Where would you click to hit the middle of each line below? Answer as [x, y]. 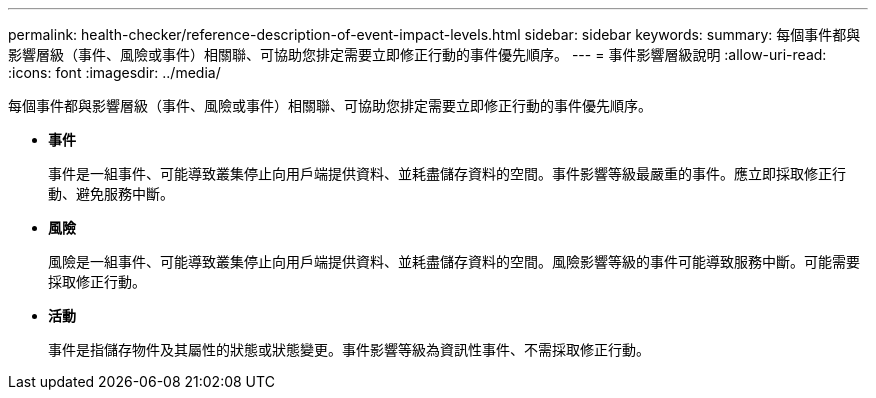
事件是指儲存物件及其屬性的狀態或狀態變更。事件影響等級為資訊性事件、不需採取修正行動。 [349, 349]
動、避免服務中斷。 [111, 193]
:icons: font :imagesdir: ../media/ [114, 72]
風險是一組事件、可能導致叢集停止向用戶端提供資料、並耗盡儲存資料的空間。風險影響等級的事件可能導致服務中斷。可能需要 [454, 261]
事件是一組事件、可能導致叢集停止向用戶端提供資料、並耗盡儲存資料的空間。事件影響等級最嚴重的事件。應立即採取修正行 [447, 173]
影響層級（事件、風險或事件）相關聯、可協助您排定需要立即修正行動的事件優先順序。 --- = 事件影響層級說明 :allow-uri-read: [417, 54]
